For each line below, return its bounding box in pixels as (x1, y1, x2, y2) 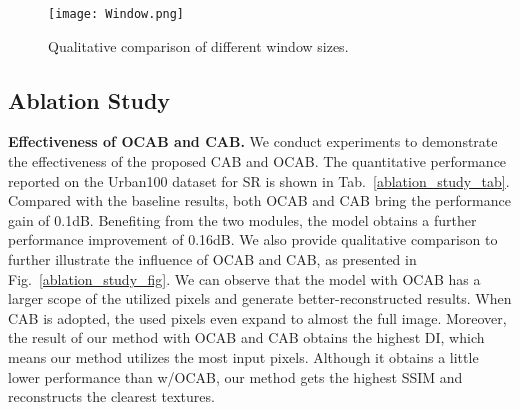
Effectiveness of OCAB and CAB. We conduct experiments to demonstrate (8, 131, 498, 152)
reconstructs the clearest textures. (8, 386, 215, 407)
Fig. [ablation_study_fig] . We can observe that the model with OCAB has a (8, 268, 481, 289)
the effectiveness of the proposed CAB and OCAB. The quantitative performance (8, 151, 507, 172)
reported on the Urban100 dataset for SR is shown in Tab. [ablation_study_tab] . (8, 170, 510, 191)
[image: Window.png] (48, 7, 185, 21)
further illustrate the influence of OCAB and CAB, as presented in (8, 249, 417, 270)
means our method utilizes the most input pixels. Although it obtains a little (8, 346, 479, 367)
